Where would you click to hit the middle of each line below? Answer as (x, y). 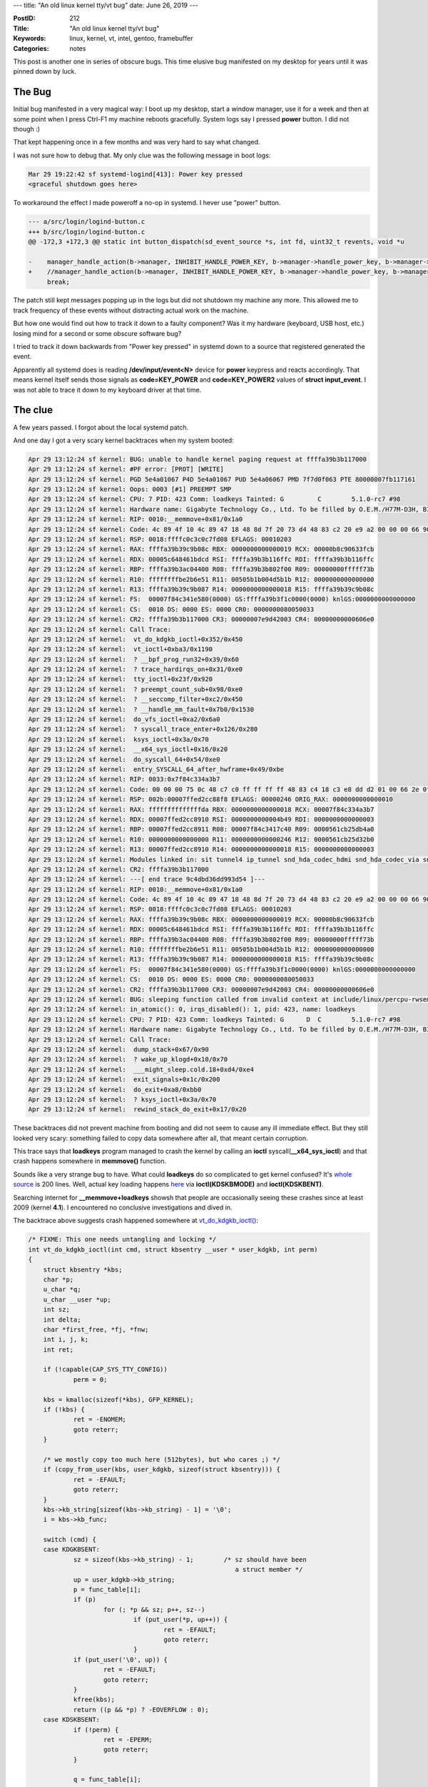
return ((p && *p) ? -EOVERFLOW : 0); (141, 1709)
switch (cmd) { (70, 1540)
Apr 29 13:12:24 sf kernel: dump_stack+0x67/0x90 (119, 1049)
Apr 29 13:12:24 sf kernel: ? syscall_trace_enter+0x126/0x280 (143, 729)
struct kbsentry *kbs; (83, 1269)
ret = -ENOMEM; (100, 1420)
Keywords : (30, 39)
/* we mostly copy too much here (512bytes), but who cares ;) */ (162, 1459)
